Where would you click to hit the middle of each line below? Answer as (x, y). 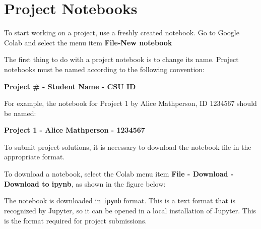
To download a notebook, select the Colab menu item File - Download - (119, 174)
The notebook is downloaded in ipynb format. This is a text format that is (120, 201)
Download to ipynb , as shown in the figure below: (85, 183)
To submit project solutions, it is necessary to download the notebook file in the (128, 147)
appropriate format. (35, 157)
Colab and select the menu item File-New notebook (88, 42)
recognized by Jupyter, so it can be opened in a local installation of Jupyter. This (130, 210)
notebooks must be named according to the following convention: (105, 69)
